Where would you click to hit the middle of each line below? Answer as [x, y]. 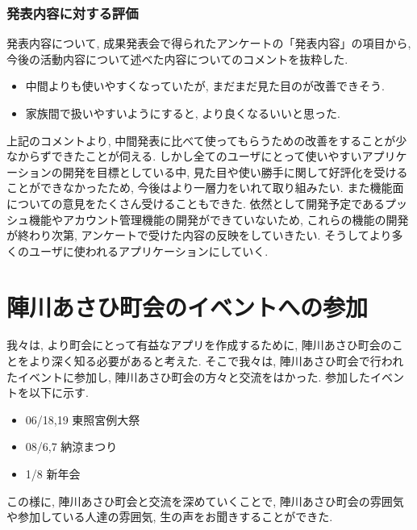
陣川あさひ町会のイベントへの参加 [188, 306]
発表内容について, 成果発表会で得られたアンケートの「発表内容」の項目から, [209, 43]
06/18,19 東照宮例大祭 [83, 419]
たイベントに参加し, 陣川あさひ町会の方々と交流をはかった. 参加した [189, 376]
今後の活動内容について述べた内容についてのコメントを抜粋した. [177, 58]
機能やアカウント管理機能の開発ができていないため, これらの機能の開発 [219, 219]
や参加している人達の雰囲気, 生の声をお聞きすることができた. [170, 517]
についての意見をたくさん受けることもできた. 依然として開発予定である [196, 203]
